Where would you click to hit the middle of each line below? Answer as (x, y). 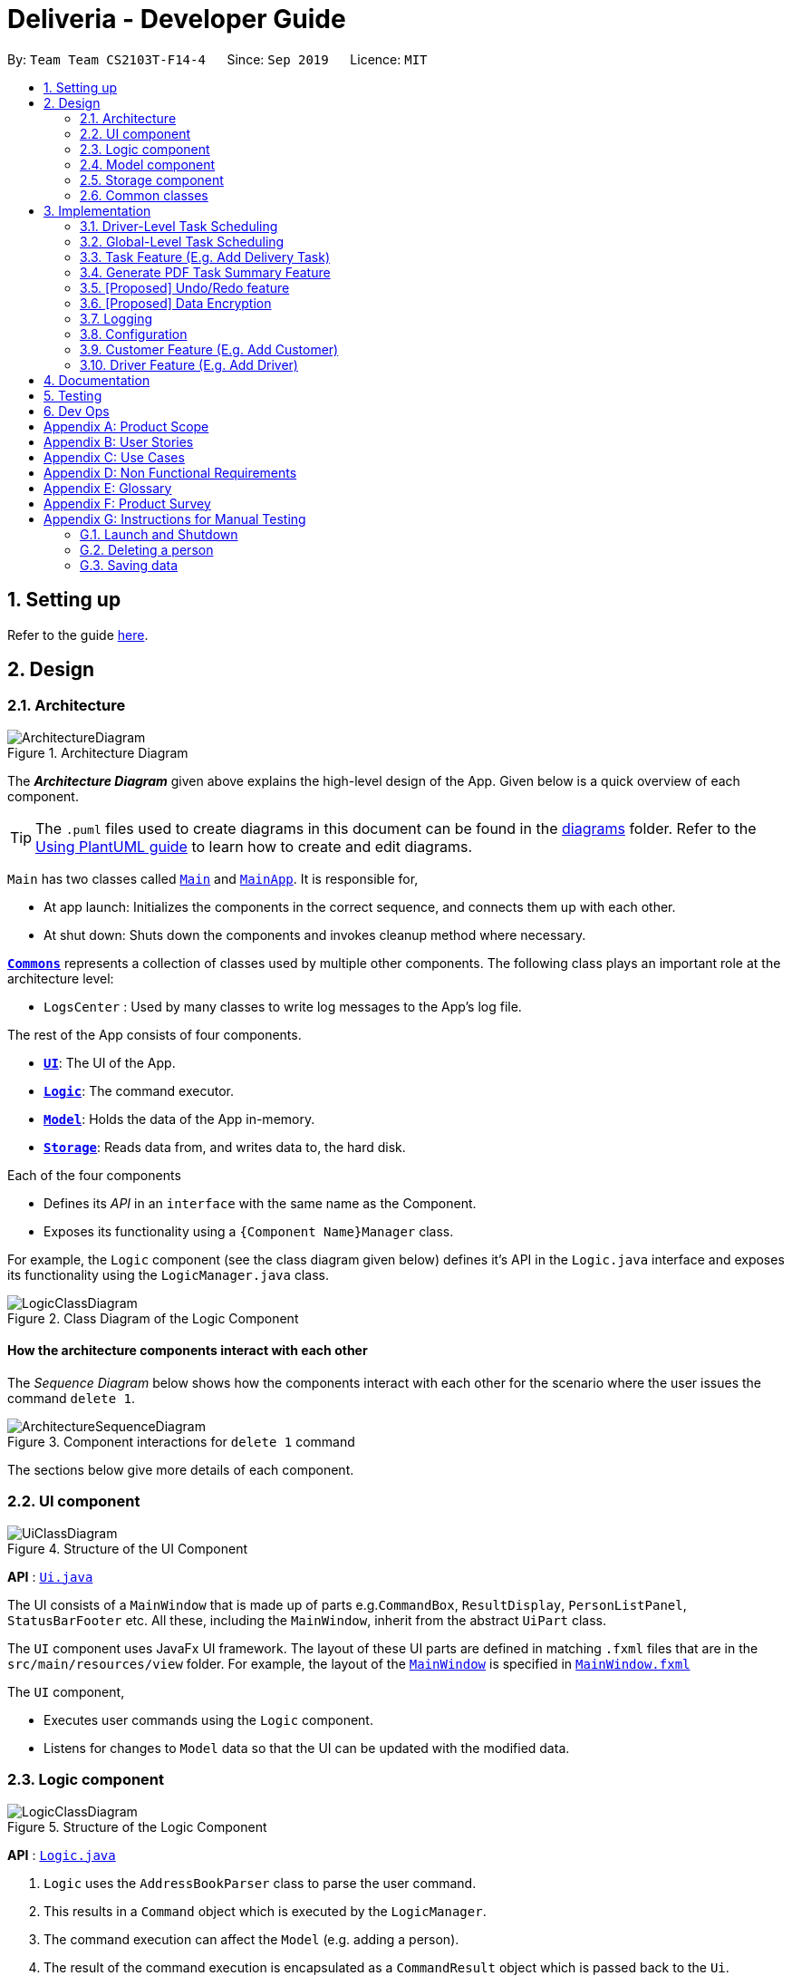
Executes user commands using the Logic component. (208, 1719)
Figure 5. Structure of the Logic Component (137, 1826)
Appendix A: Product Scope (126, 426)
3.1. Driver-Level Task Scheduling (179, 226)
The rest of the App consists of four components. (155, 1034)
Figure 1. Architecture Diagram (98, 752)
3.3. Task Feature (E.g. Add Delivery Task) (205, 257)
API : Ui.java (50, 1576)
